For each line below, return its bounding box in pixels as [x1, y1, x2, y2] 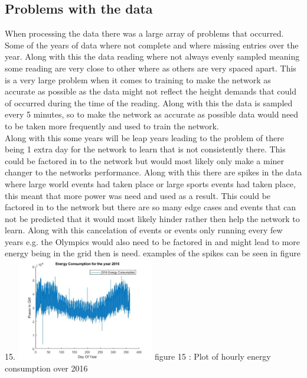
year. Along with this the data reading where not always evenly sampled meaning [5, 50, 300, 63]
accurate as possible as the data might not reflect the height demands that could [5, 85, 296, 97]
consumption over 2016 [5, 361, 88, 374]
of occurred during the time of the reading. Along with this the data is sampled [5, 96, 293, 109]
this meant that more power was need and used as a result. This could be [5, 189, 271, 201]
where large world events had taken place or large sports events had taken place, [5, 177, 296, 190]
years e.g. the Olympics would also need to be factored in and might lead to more [5, 235, 301, 247]
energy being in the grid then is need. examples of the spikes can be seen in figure [5, 247, 301, 259]
